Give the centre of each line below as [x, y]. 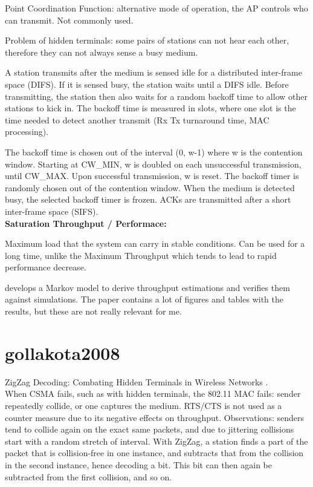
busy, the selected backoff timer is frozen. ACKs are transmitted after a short [148, 199]
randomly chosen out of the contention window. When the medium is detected [150, 187]
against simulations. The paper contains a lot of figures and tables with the [144, 299]
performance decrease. [46, 267]
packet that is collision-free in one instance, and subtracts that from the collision [154, 453]
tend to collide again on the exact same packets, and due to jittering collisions [150, 429]
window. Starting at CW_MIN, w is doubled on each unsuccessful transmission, [153, 164]
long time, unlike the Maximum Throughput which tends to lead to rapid [141, 255]
